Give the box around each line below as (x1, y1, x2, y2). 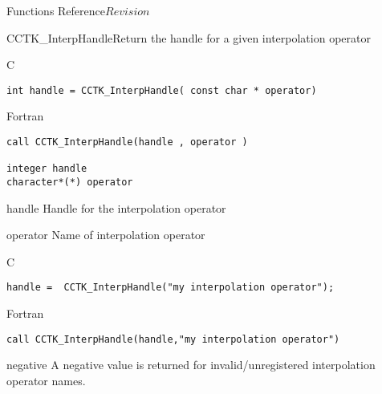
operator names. (6, 372, 86, 388)
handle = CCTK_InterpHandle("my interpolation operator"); (6, 282, 335, 294)
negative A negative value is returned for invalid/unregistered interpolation (6, 356, 376, 373)
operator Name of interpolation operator (6, 226, 205, 243)
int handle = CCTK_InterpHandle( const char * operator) (6, 84, 317, 96)
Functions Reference (6, 2, 106, 18)
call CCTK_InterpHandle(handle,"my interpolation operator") (6, 333, 340, 345)
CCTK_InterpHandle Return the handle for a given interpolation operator (6, 29, 371, 46)
